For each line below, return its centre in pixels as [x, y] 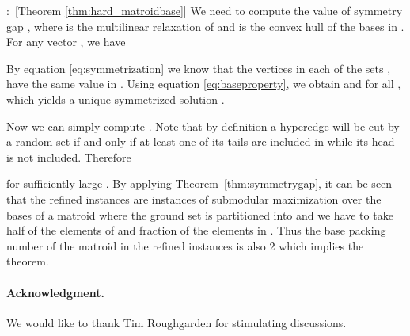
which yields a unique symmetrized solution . [116, 99]
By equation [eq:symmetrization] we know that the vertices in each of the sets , [199, 68]
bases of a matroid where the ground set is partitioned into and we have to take [200, 214]
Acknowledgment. [55, 292]
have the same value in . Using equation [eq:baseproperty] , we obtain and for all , [204, 84]
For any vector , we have [66, 42]
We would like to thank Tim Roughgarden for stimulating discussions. [177, 322]
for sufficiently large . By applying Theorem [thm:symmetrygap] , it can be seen [199, 183]
